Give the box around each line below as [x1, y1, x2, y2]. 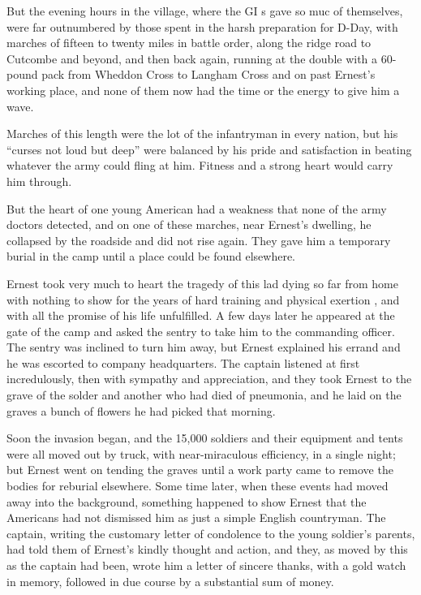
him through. [6, 172, 72, 189]
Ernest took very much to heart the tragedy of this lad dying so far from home [6, 274, 398, 291]
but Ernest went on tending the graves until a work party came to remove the [6, 461, 393, 478]
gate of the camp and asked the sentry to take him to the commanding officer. [6, 322, 395, 339]
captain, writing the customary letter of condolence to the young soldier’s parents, [6, 524, 415, 541]
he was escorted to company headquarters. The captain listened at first [6, 354, 360, 371]
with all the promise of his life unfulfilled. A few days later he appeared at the [6, 307, 395, 324]
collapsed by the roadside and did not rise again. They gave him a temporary [6, 231, 391, 248]
